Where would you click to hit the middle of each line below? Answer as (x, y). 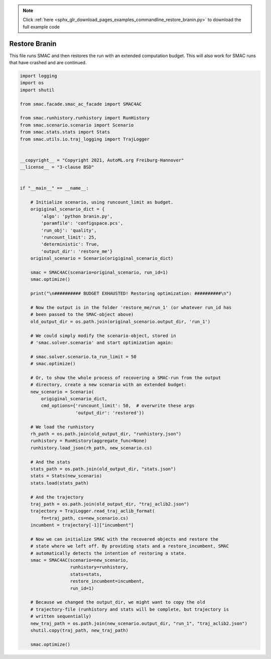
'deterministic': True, (70, 244)
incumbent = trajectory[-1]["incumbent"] (82, 525)
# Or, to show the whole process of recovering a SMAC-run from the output (126, 378)
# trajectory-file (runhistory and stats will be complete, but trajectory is (130, 609)
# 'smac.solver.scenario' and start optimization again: (102, 343)
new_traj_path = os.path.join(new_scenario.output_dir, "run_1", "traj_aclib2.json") (139, 623)
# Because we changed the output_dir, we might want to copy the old (118, 602)
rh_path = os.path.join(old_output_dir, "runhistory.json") (106, 434)
